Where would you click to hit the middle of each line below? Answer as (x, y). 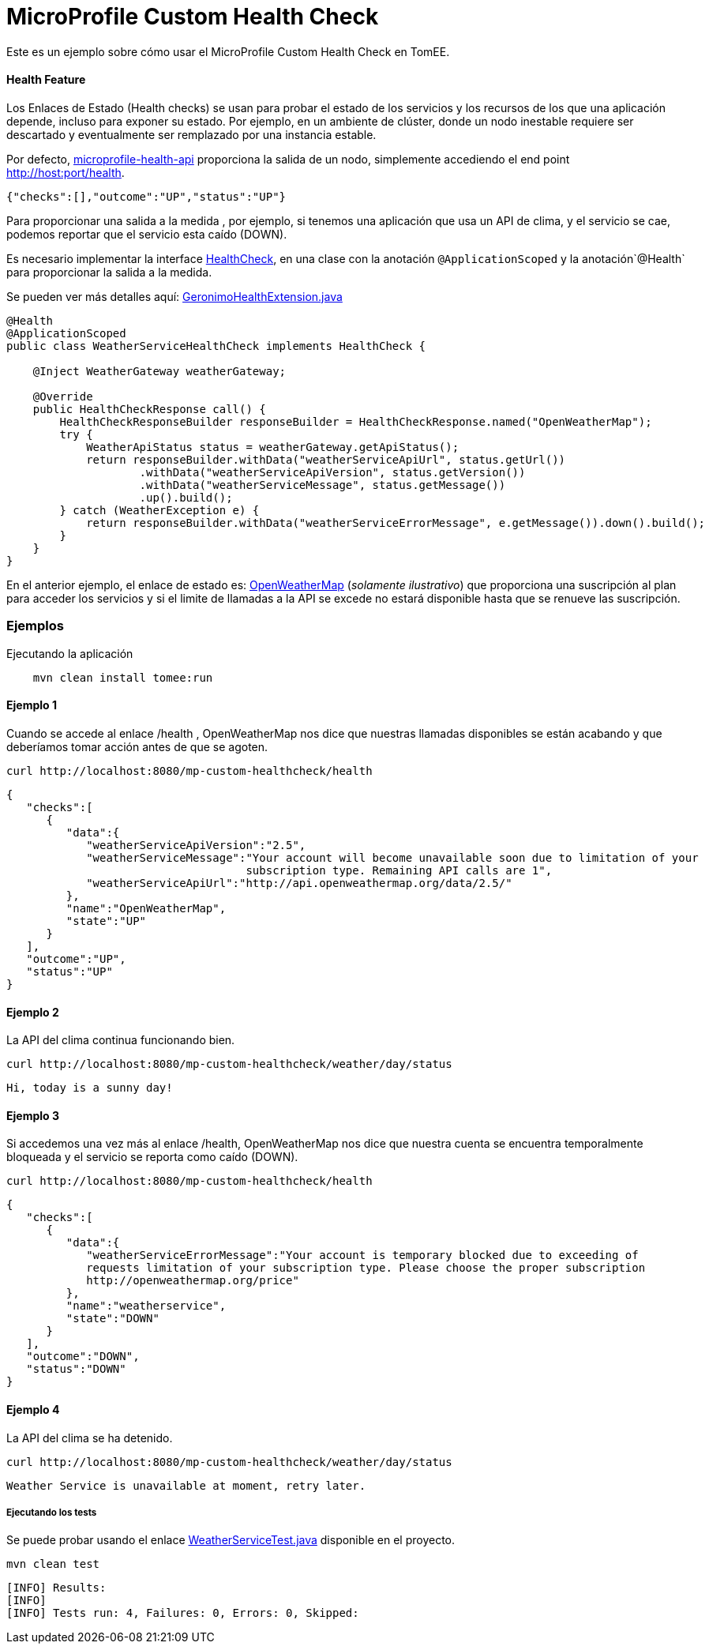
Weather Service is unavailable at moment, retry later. (186, 1485)
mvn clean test (53, 1564)
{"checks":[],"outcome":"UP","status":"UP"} (146, 196)
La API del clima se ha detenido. (90, 1438)
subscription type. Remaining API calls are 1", (399, 870)
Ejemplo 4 (33, 1409)
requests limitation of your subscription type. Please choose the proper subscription (366, 1268)
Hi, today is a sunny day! (90, 1088)
